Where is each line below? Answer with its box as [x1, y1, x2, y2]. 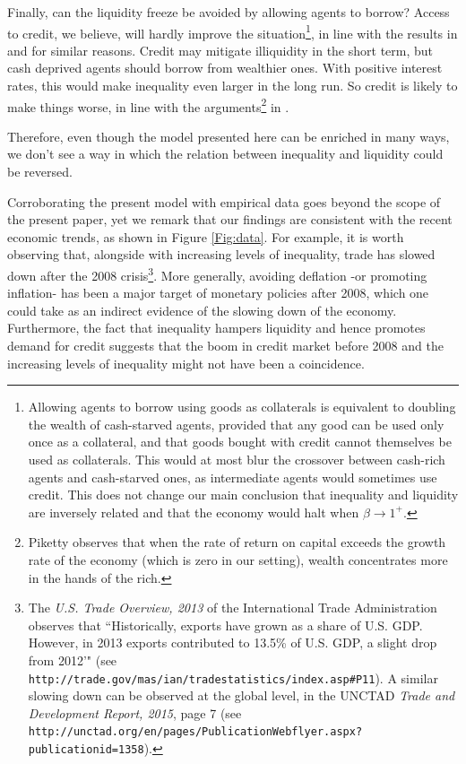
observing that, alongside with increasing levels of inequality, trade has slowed [7, 245, 436, 264]
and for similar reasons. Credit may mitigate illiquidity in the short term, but [7, 40, 434, 59]
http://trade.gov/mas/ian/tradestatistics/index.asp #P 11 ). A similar [28, 668, 438, 687]
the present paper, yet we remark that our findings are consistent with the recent [7, 210, 453, 229]
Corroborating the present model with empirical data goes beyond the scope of [7, 192, 441, 211]
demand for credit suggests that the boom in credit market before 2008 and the [7, 336, 444, 355]
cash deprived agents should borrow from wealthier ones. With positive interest [7, 58, 443, 77]
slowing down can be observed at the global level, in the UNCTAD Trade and [28, 686, 455, 705]
